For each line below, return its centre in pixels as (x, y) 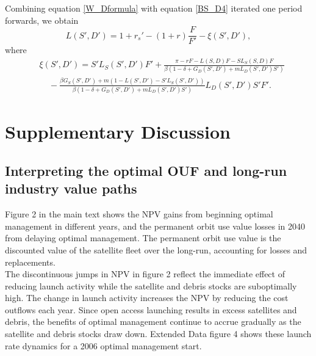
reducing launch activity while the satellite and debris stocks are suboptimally (151, 285)
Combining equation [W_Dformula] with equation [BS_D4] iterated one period (154, 8)
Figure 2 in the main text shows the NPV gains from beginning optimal (139, 214)
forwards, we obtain (42, 20)
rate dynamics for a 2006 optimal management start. (103, 345)
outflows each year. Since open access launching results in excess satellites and (151, 309)
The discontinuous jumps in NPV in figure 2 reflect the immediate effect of (145, 274)
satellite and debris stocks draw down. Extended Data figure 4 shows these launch (158, 334)
